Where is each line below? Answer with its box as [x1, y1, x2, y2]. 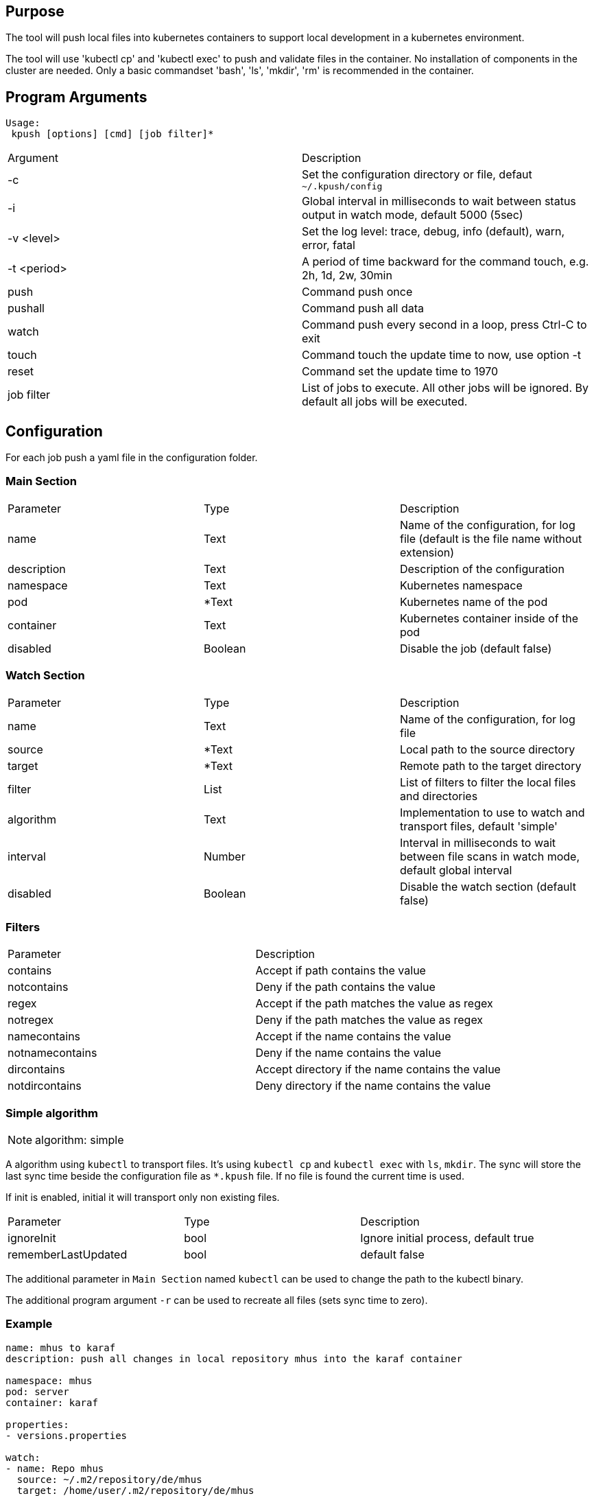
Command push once [302, 285, 413, 299]
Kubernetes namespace [399, 578, 523, 592]
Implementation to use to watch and [399, 805, 585, 819]
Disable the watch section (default [399, 879, 576, 893]
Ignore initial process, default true [360, 1231, 534, 1246]
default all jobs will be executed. [302, 395, 468, 409]
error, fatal [302, 238, 355, 253]
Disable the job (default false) [399, 641, 552, 655]
